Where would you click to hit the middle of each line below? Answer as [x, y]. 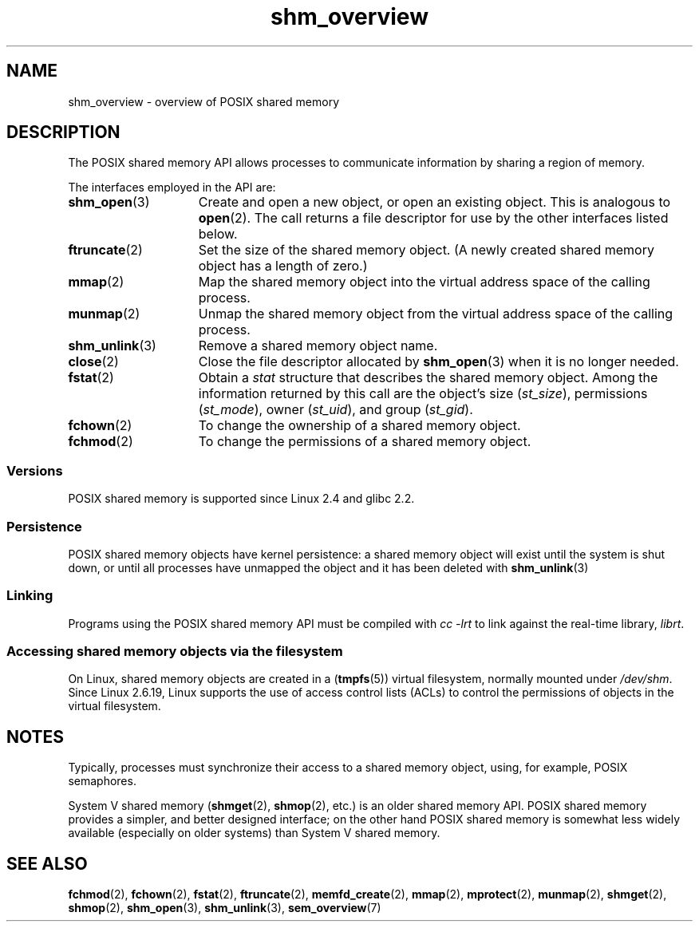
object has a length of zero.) [283, 266]
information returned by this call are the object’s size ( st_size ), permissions [423, 394]
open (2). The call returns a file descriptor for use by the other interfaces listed [433, 218]
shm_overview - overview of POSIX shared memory [204, 101]
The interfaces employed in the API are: [172, 188]
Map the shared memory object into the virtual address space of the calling [424, 282]
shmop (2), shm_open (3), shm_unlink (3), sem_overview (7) [225, 908]
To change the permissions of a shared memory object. [365, 442]
